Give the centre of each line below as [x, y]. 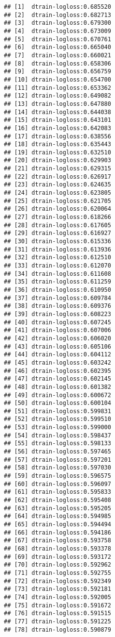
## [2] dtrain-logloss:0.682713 [57, 15]
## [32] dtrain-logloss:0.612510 [57, 258]
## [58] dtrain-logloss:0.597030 [57, 468]
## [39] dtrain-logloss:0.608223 [57, 314]
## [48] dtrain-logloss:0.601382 [57, 387]
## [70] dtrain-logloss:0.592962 [57, 565]
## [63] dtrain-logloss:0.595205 [57, 508]
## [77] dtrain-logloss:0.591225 [57, 621]
